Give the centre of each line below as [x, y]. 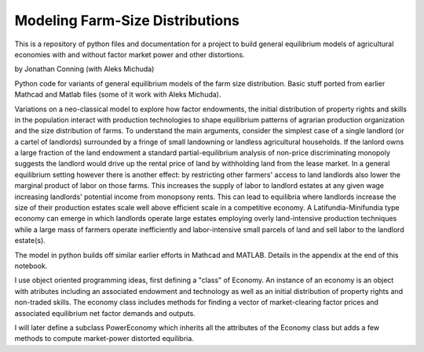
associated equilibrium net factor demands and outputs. [105, 313]
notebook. [31, 266]
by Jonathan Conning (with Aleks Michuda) [84, 69]
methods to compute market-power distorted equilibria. [104, 339]
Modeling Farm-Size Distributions [127, 20]
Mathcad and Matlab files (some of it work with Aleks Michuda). [118, 95]
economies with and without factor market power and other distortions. [130, 54]
